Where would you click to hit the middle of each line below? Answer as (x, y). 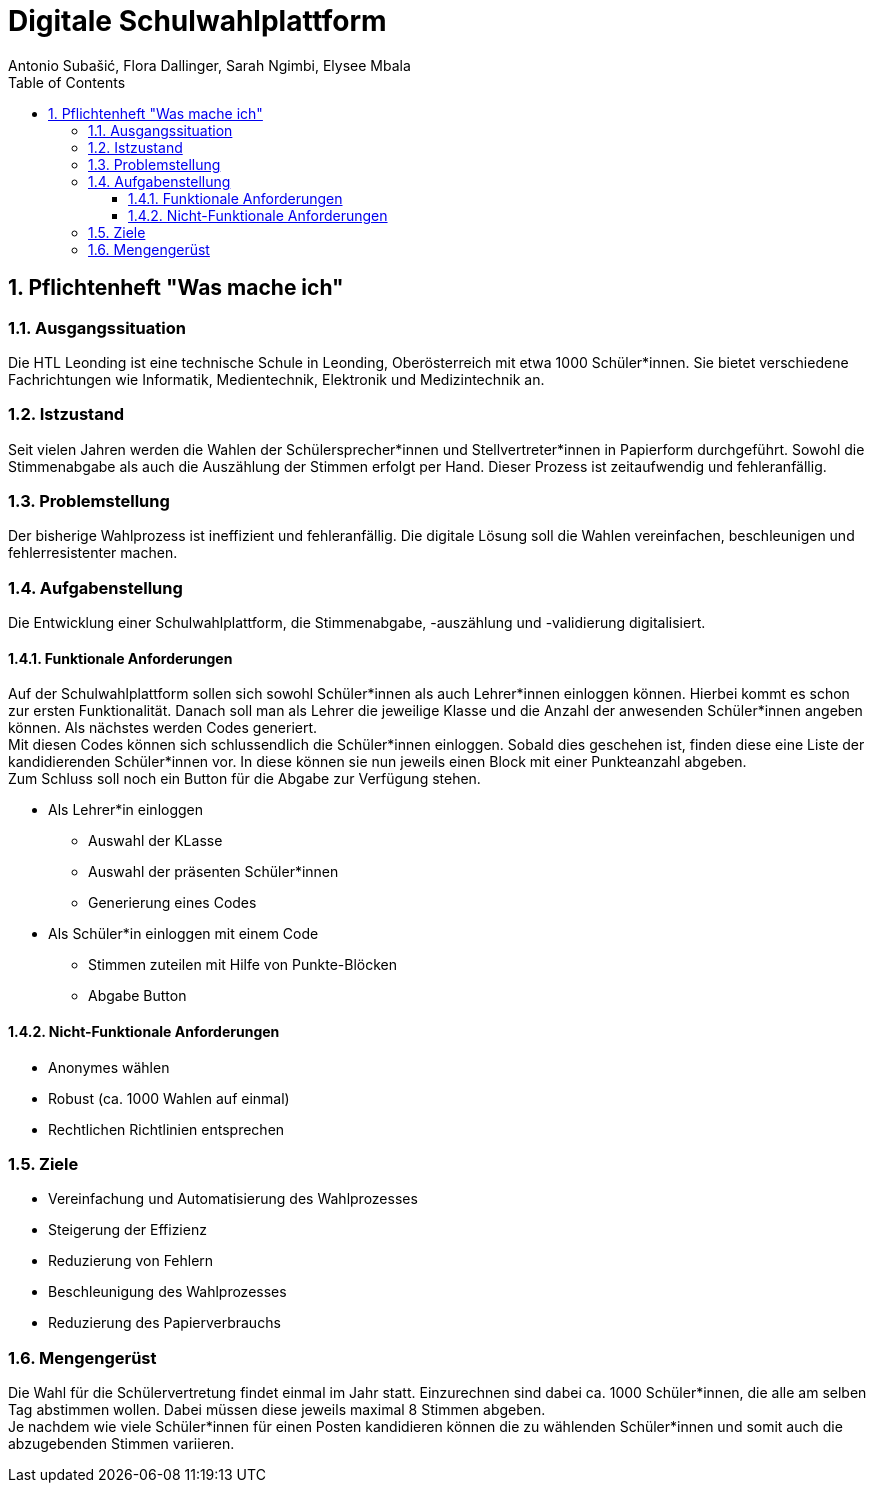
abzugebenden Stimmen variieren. (121, 1444)
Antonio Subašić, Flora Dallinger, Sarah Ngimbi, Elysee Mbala (209, 65)
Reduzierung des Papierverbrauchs (164, 1323)
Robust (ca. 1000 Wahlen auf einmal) (169, 1098)
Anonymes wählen (109, 1067)
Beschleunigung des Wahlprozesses (167, 1292)
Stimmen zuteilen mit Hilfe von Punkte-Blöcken (243, 965)
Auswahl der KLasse (155, 841)
